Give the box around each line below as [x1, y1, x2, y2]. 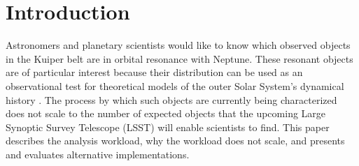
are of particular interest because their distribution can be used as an [6, 65, 303, 80]
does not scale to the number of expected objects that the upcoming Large [6, 106, 326, 121]
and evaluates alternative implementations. [6, 146, 190, 161]
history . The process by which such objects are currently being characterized [6, 92, 337, 107]
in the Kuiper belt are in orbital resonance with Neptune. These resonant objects [6, 51, 353, 66]
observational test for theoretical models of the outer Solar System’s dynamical [6, 78, 344, 93]
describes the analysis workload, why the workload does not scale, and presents [6, 133, 345, 148]
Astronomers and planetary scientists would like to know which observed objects [6, 38, 351, 52]
